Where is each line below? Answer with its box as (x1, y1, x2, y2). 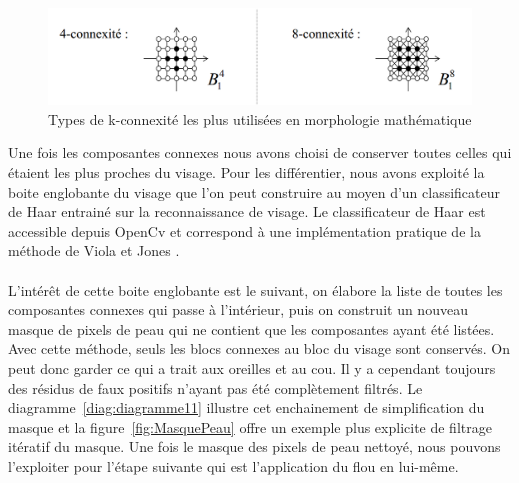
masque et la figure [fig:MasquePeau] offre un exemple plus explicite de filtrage (8, 416, 492, 437)
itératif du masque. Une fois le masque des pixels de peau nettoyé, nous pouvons (8, 436, 501, 457)
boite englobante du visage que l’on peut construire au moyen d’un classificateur (8, 181, 500, 202)
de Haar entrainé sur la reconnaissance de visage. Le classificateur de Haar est (8, 201, 486, 222)
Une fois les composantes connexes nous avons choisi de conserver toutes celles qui (8, 142, 512, 163)
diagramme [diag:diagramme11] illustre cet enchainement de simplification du (8, 397, 485, 418)
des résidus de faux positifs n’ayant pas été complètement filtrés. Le (8, 377, 423, 398)
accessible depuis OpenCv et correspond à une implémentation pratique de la (8, 220, 481, 241)
